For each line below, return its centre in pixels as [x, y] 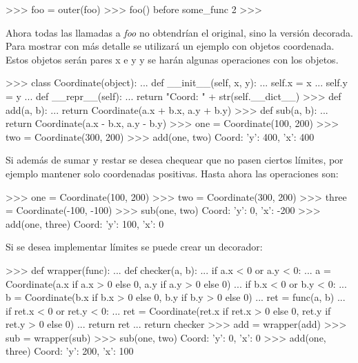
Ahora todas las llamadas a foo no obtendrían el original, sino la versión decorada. [179, 32]
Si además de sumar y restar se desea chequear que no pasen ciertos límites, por [175, 160]
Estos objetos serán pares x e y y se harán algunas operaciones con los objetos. [172, 59]
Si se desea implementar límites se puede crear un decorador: [134, 247]
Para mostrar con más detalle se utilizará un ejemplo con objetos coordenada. [170, 46]
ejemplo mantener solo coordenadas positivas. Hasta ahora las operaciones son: [172, 173]
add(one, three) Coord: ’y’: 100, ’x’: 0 [85, 223]
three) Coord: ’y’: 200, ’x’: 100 [70, 351]
